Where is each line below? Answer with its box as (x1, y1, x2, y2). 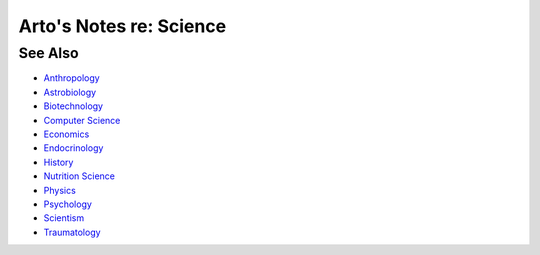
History (43, 156, 74, 168)
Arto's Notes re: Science (18, 15, 227, 37)
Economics (43, 128, 90, 140)
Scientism (43, 212, 85, 224)
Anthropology (43, 72, 100, 84)
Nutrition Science (43, 170, 115, 182)
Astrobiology (43, 86, 97, 98)
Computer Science (43, 114, 121, 126)
